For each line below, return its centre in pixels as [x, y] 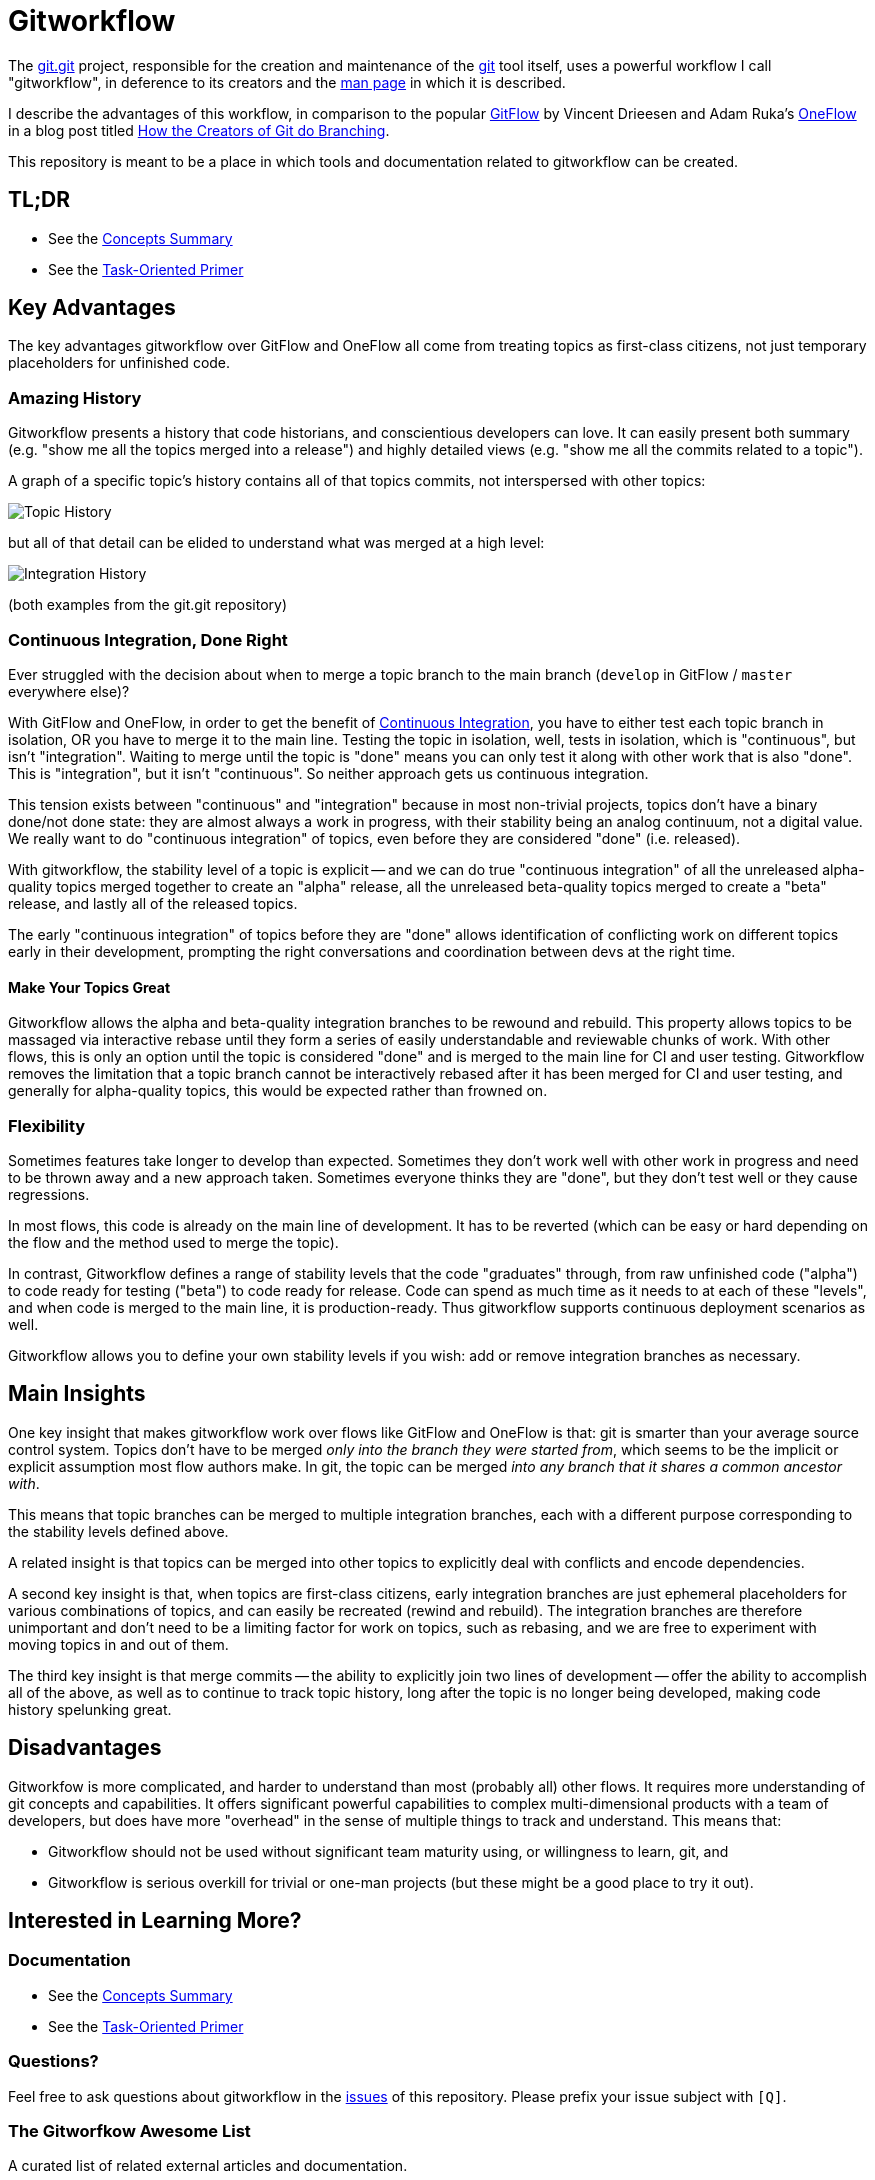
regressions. [49, 1194]
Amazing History [75, 397]
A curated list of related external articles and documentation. [208, 2166]
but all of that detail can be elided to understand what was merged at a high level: [276, 543]
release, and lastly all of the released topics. [153, 903]
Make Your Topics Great [89, 987]
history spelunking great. [90, 1709]
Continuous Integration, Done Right [148, 639]
